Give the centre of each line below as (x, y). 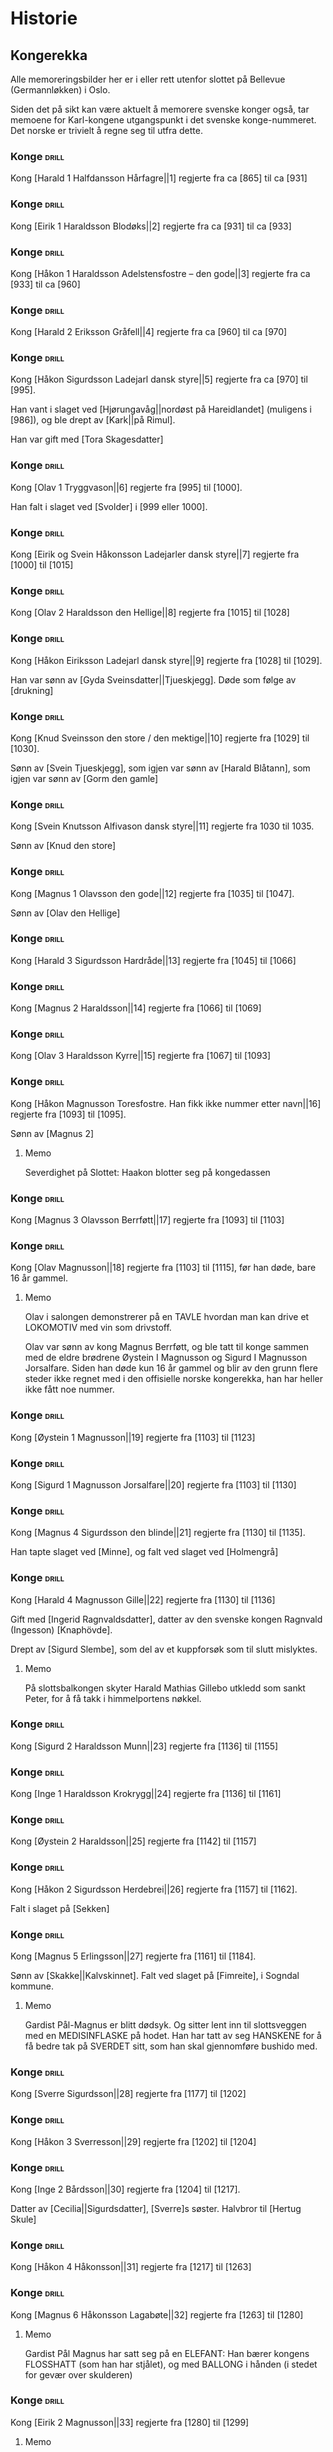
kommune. (32, 1986)
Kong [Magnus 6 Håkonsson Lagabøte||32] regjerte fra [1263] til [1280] (157, 2314)
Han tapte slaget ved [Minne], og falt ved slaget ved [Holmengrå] (144, 1552)
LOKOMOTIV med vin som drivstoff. (98, 1328)
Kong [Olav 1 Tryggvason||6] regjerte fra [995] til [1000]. (126, 487)
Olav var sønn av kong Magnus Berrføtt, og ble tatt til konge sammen (166, 1347)
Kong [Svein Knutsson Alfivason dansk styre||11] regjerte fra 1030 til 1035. (162, 826)
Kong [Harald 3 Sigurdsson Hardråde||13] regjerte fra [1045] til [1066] (153, 960)
